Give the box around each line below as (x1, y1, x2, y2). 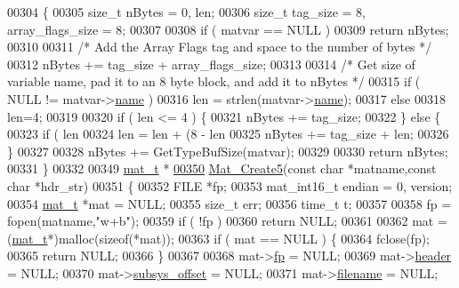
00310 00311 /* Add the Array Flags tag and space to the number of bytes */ (7, 37, 432, 56)
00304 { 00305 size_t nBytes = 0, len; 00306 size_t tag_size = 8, (7, 3, 366, 20)
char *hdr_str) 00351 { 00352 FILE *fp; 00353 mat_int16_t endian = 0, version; (7, 176, 453, 195)
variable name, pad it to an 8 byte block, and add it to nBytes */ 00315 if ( (7, 72, 421, 91)
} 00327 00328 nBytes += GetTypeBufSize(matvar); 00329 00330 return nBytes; (7, 141, 448, 160)
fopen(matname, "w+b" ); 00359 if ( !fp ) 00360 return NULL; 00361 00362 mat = (7, 212, 447, 230)
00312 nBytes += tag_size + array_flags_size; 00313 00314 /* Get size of (7, 54, 415, 73)
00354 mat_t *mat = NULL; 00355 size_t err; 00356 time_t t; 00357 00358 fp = (7, 194, 452, 212)
